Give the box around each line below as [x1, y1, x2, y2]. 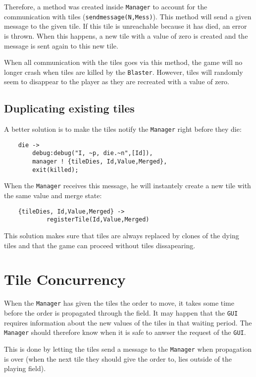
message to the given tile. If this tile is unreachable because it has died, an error [4, 21, 247, 31]
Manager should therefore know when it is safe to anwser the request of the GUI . [4, 327, 246, 337]
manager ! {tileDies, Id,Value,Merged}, [32, 158, 167, 165]
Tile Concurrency [4, 269, 126, 289]
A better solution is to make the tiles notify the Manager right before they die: [4, 124, 242, 134]
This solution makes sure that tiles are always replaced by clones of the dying [4, 230, 239, 240]
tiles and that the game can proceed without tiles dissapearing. [4, 240, 196, 250]
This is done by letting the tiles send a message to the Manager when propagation [4, 343, 252, 354]
